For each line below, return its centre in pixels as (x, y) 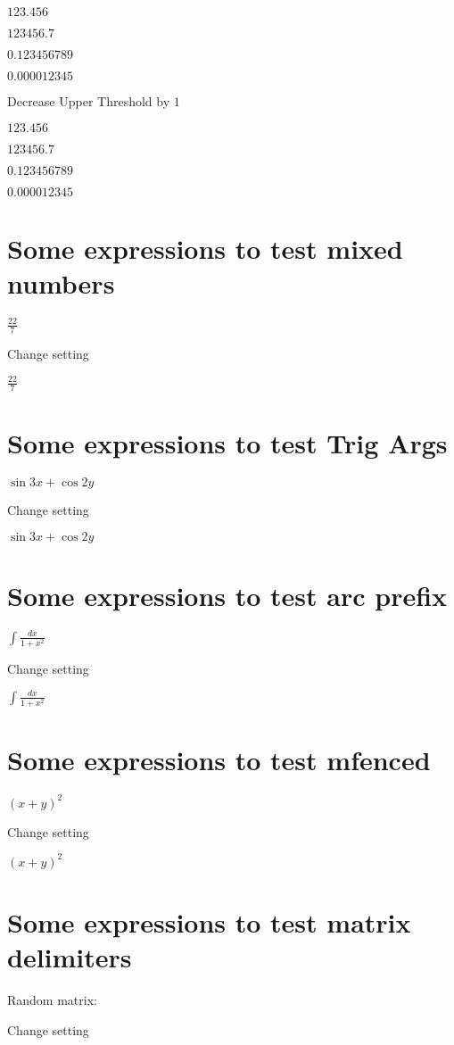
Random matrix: (52, 999)
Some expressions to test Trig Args (227, 443)
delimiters (70, 957)
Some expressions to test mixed (205, 248)
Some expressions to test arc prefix (227, 596)
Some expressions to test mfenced (219, 760)
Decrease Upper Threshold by (89, 101)
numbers (61, 282)
